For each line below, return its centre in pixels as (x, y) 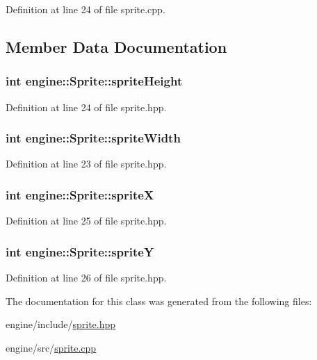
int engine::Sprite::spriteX (80, 194)
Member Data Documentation (116, 46)
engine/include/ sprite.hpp (61, 324)
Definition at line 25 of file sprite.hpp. (86, 221)
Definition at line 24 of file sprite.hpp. (86, 107)
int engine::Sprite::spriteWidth (93, 138)
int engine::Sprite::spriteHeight (94, 81)
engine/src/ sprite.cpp (51, 347)
